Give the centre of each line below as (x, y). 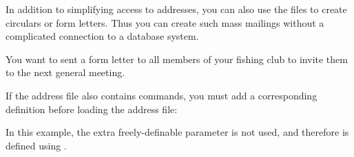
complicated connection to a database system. (102, 36)
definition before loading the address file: (92, 109)
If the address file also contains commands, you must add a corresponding (162, 95)
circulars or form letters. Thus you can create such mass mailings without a (165, 22)
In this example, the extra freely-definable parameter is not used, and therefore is (177, 132)
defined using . (36, 145)
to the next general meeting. (65, 72)
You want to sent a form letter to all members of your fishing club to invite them (177, 59)
